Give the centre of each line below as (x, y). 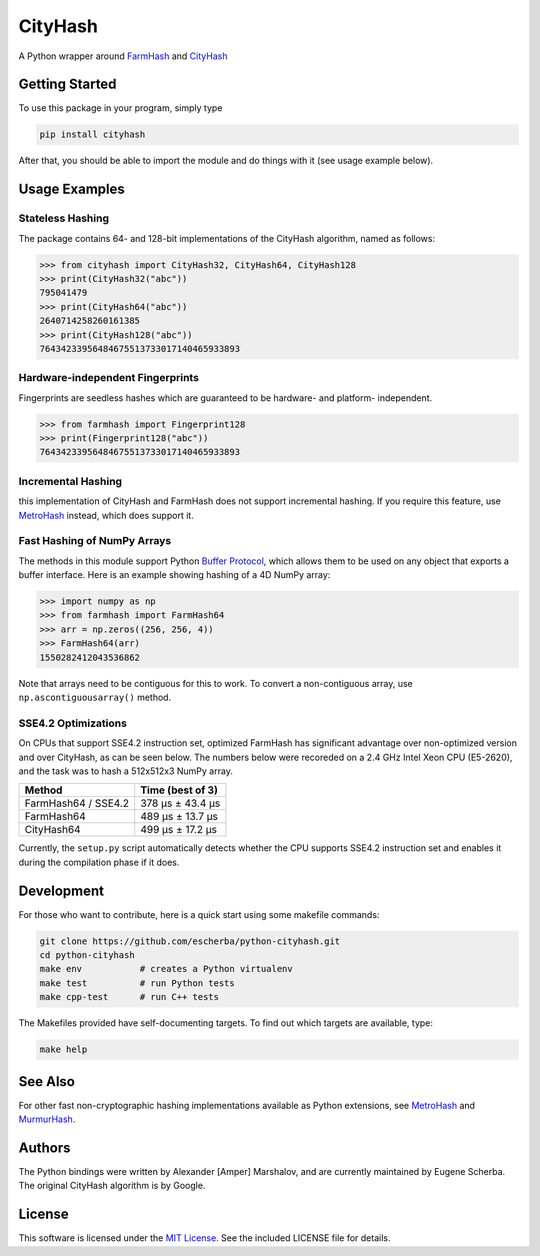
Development (61, 890)
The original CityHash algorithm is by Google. (112, 1186)
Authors (44, 1147)
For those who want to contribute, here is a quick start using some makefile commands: (199, 914)
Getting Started (67, 84)
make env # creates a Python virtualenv (166, 969)
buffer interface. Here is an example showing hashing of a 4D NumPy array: (174, 575)
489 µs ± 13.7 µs (179, 817)
